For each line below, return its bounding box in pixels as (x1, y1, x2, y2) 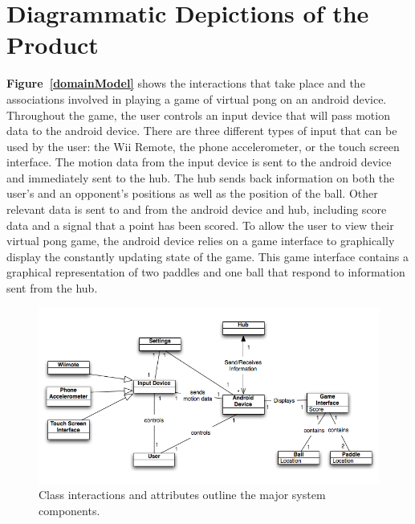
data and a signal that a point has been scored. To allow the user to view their (6, 216, 394, 233)
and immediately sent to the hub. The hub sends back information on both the (6, 169, 395, 186)
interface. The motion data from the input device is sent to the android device (6, 154, 392, 170)
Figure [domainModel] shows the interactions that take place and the (6, 75, 365, 92)
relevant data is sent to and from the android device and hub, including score (6, 201, 387, 218)
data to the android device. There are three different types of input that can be (6, 122, 397, 139)
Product (6, 28, 99, 61)
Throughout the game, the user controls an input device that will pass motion (6, 106, 390, 123)
